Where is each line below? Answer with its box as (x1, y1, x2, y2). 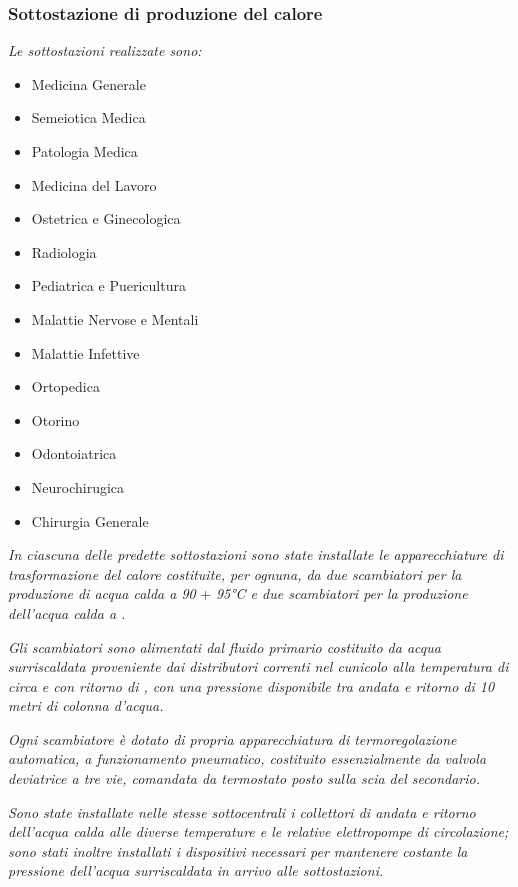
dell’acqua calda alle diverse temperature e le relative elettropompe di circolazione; (8, 821, 509, 842)
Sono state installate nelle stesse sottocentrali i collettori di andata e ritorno (8, 801, 476, 822)
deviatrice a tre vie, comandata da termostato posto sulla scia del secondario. (8, 768, 480, 789)
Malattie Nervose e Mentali (31, 308, 199, 329)
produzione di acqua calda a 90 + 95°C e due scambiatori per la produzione (8, 583, 468, 604)
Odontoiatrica (31, 443, 117, 464)
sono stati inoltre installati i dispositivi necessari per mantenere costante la (8, 840, 468, 861)
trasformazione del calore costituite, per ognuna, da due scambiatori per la (8, 563, 462, 584)
